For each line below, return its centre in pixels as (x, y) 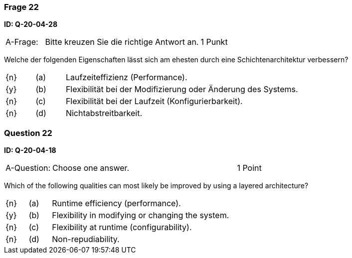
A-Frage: (22, 42)
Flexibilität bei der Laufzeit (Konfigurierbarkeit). (154, 101)
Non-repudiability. (86, 239)
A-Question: (28, 168)
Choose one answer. (91, 168)
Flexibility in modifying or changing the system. (141, 215)
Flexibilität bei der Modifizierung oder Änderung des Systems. (182, 89)
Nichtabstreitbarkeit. (104, 113)
